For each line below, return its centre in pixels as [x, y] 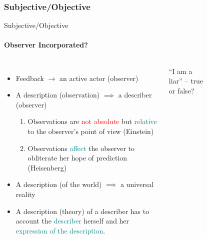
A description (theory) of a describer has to [82, 211]
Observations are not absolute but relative [92, 121]
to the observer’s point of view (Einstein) [91, 131]
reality [25, 194]
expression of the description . [60, 230]
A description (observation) [58, 95]
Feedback [30, 78]
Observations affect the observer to [81, 148]
